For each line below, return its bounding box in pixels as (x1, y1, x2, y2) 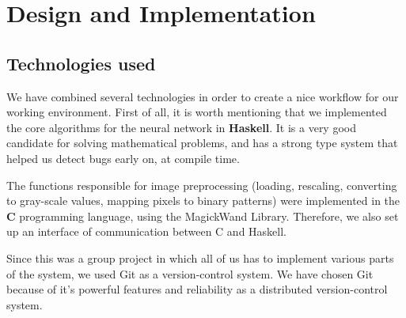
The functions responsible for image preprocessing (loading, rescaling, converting (6, 176, 397, 193)
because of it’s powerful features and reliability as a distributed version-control (6, 281, 388, 297)
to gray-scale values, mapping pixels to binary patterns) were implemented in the (6, 192, 400, 209)
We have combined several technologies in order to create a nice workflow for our (6, 88, 399, 104)
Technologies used (6, 51, 156, 75)
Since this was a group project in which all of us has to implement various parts (6, 249, 394, 266)
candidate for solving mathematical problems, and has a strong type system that (6, 134, 398, 151)
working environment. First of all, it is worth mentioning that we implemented (6, 104, 387, 120)
